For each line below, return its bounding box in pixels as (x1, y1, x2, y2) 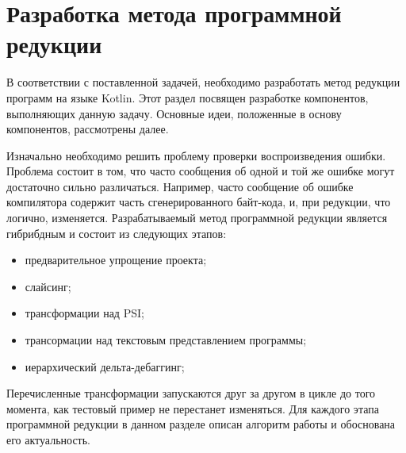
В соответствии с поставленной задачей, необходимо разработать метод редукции (6, 74, 400, 90)
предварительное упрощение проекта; (25, 251, 207, 268)
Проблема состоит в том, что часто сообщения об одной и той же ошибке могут (6, 163, 395, 179)
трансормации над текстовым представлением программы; (25, 332, 307, 348)
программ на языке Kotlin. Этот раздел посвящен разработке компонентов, (6, 89, 369, 106)
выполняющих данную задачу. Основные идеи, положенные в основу (6, 105, 342, 121)
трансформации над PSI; (25, 305, 144, 321)
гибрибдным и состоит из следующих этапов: (6, 225, 227, 241)
